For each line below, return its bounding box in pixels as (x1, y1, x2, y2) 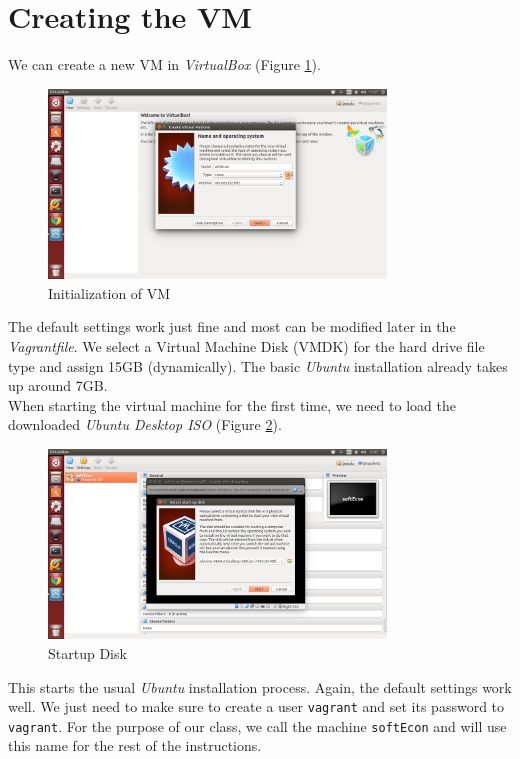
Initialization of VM (48, 282, 171, 303)
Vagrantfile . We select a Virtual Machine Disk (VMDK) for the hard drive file (8, 335, 485, 356)
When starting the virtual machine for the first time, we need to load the (8, 394, 456, 415)
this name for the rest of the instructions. (8, 735, 262, 756)
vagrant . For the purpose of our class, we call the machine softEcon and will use (8, 715, 507, 736)
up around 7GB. (8, 375, 108, 396)
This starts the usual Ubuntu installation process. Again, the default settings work (8, 676, 512, 697)
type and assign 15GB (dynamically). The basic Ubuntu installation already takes (8, 355, 508, 376)
